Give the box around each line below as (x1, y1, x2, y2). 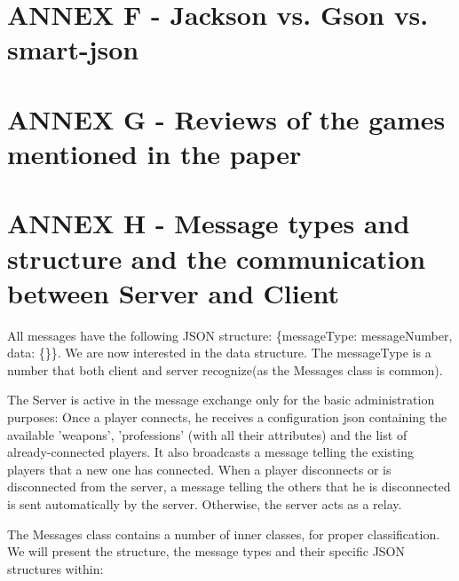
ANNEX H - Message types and (7, 205, 410, 241)
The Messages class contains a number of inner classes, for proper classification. (7, 524, 440, 543)
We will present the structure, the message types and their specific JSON (7, 542, 405, 561)
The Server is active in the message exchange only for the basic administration (7, 390, 435, 409)
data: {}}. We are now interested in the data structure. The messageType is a (7, 343, 431, 362)
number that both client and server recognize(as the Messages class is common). (7, 360, 443, 379)
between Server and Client (7, 274, 339, 310)
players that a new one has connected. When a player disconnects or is (7, 459, 392, 478)
